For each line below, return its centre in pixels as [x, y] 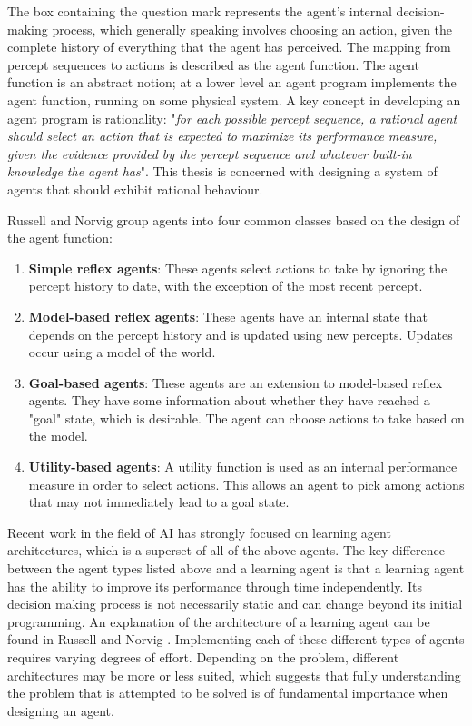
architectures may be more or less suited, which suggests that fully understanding [234, 675]
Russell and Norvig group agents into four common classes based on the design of [234, 219]
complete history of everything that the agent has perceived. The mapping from [229, 47]
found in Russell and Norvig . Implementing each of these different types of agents [236, 639]
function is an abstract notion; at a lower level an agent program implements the [232, 82]
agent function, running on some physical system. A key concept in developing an [234, 99]
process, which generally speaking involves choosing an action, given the [252, 29]
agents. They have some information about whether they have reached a [229, 400]
